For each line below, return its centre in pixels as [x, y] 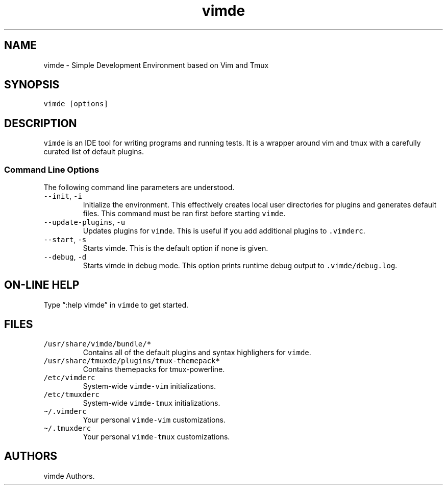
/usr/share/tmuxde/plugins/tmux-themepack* [132, 360]
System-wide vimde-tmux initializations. [152, 403]
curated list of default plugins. [94, 152]
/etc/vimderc [69, 377]
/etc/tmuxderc [71, 394]
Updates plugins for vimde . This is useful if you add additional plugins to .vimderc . [224, 231]
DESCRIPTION [41, 123]
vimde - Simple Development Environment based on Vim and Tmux [156, 65]
